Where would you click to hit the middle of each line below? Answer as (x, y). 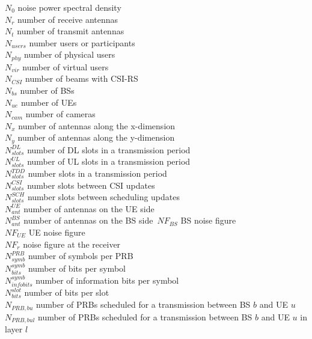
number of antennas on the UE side (89, 208)
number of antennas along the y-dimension (96, 137)
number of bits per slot (67, 292)
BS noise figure (208, 220)
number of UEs (49, 102)
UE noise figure (57, 232)
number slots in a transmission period (97, 173)
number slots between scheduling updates (103, 197)
